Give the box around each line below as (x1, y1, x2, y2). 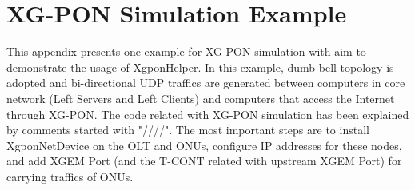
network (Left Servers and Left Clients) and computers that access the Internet (6, 89, 395, 106)
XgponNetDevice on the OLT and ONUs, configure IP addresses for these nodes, (6, 137, 402, 153)
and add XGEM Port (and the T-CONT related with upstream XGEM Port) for (6, 152, 402, 169)
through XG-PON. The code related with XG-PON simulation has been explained (6, 105, 409, 122)
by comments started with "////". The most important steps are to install (6, 121, 369, 138)
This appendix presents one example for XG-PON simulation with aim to (6, 43, 366, 60)
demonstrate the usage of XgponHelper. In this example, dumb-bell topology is (6, 58, 394, 75)
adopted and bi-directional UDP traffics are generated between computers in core (6, 74, 405, 91)
